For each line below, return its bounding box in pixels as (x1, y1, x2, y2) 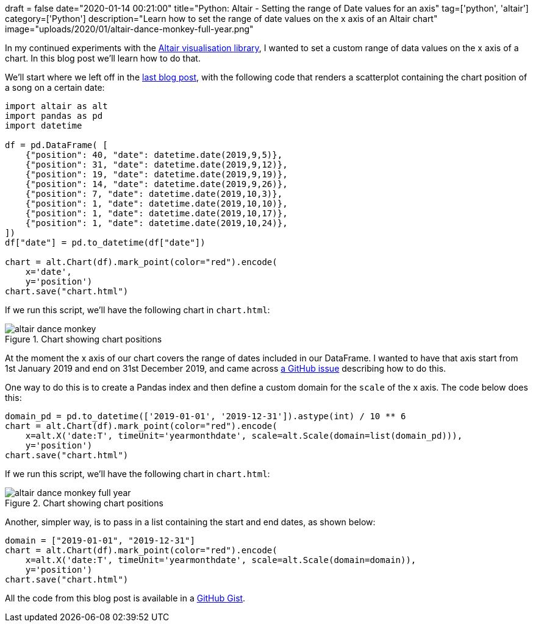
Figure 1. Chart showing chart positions (5, 334, 162, 344)
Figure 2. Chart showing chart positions (5, 498, 163, 508)
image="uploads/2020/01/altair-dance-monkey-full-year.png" (5, 24, 254, 34)
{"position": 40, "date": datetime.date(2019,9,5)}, (25, 150, 283, 160)
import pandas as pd (5, 111, 103, 121)
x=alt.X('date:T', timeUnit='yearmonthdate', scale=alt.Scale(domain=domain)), (25, 555, 417, 565)
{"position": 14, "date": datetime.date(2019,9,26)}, (25, 179, 288, 189)
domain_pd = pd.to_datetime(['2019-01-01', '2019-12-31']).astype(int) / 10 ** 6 (5, 411, 406, 421)
